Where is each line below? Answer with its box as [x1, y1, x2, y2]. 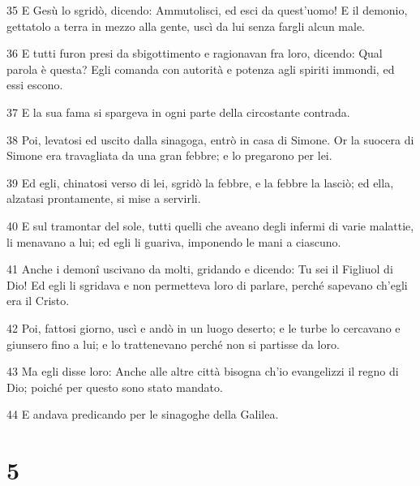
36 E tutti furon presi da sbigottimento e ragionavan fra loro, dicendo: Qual [6, 45, 383, 62]
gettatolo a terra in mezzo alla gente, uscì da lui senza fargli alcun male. [6, 17, 366, 34]
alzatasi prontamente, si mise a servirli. [6, 190, 201, 207]
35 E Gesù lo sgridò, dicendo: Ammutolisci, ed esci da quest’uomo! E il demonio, [6, 2, 408, 18]
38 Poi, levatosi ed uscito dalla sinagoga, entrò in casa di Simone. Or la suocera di [6, 131, 414, 148]
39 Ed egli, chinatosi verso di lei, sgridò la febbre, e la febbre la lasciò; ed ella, [6, 174, 394, 191]
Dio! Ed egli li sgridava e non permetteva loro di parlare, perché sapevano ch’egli [6, 276, 408, 293]
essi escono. [6, 76, 63, 93]
